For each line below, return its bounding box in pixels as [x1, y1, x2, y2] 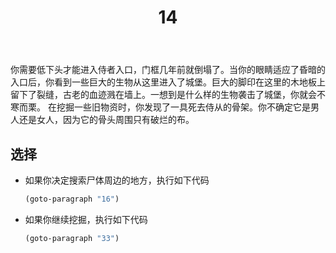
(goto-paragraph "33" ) [24, 233, 120, 243]
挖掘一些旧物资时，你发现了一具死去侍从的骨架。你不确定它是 [56, 101, 311, 113]
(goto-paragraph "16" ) [24, 194, 120, 204]
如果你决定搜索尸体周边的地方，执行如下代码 [24, 174, 210, 186]
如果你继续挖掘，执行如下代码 [24, 213, 148, 225]
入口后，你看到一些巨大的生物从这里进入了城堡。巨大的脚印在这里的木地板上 [10, 76, 326, 88]
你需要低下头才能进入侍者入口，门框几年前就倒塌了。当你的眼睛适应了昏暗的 [10, 64, 326, 76]
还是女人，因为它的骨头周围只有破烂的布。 [18, 114, 195, 126]
